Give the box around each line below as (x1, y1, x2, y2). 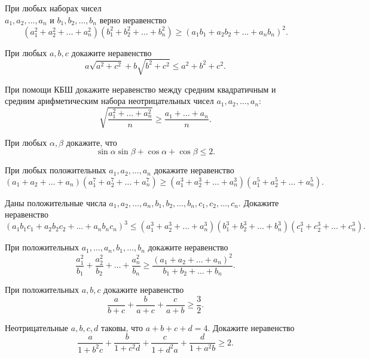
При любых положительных (5, 164, 106, 176)
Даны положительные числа (5, 196, 106, 209)
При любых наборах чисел (5, 2, 102, 14)
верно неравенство (99, 13, 167, 26)
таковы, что (100, 321, 143, 333)
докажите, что (66, 136, 117, 148)
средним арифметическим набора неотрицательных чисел (5, 94, 214, 107)
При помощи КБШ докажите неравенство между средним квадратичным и (5, 82, 276, 95)
